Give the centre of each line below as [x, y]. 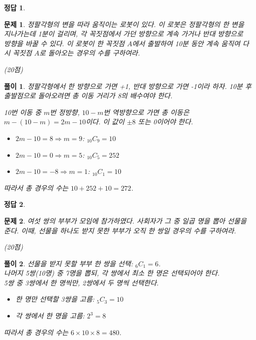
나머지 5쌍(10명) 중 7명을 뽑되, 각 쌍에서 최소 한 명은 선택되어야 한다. [112, 273]
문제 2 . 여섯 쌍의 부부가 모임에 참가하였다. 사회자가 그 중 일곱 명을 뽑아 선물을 [125, 220]
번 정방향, [65, 112]
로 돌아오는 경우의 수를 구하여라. [90, 53]
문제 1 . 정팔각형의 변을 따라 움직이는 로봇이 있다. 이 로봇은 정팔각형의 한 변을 [124, 24]
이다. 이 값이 [105, 122]
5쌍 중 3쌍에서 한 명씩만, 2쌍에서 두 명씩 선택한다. [81, 282]
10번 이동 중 [23, 112]
